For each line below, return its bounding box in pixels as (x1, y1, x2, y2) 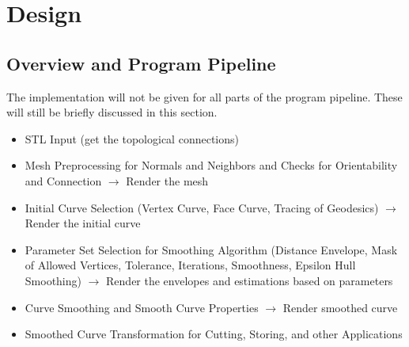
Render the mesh (126, 172, 209, 189)
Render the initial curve (25, 215, 141, 231)
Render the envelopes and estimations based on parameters (106, 272, 393, 288)
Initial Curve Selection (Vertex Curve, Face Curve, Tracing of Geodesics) (25, 199, 379, 215)
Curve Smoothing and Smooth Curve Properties (25, 299, 259, 315)
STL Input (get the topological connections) (25, 130, 239, 147)
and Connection (25, 172, 102, 189)
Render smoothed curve (282, 299, 398, 315)
